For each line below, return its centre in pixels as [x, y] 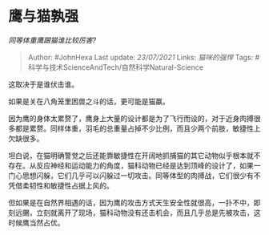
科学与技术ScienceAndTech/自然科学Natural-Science [116, 67]
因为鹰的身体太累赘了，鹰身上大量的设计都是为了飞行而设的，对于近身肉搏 [131, 118]
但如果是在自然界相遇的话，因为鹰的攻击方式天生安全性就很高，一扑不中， [131, 202]
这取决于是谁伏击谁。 [43, 84]
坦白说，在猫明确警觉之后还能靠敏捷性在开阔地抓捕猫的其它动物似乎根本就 [131, 155]
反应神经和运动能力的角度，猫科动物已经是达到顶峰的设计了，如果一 [148, 165]
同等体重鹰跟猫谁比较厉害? [52, 40]
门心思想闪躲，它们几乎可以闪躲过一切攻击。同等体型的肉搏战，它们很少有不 [134, 175]
